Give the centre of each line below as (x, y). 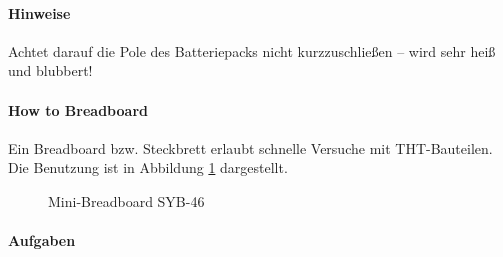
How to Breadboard (78, 109)
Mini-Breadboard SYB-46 (126, 200)
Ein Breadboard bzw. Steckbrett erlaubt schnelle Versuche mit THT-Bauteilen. (250, 147)
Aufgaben (42, 240)
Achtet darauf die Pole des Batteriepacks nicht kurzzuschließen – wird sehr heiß (252, 50)
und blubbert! (50, 70)
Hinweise (39, 12)
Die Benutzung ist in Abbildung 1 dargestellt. (148, 167)
